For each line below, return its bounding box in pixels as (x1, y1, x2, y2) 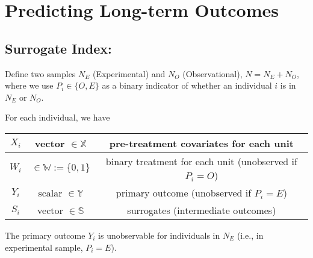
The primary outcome (5, 228, 85, 241)
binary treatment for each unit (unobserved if (105, 154, 297, 168)
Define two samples (5, 67, 76, 80)
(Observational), (182, 67, 243, 80)
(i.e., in (237, 228, 264, 241)
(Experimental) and (92, 67, 166, 80)
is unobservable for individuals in (98, 228, 220, 241)
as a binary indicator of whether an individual (102, 79, 272, 92)
